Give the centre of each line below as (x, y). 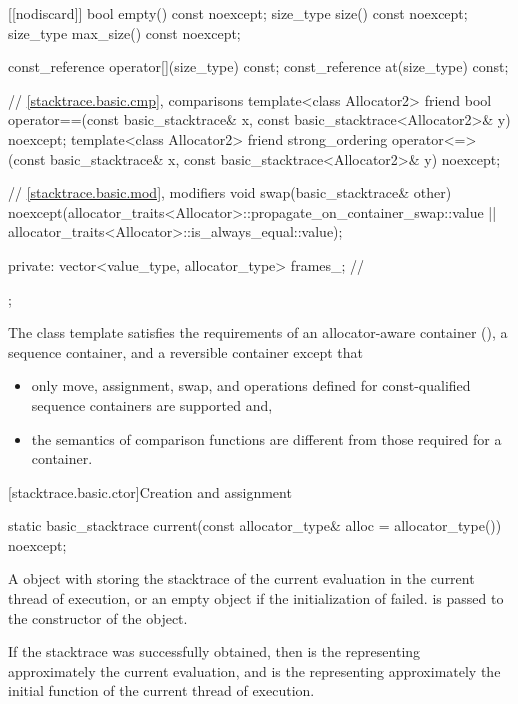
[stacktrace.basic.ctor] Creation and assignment (150, 491)
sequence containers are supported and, (152, 404)
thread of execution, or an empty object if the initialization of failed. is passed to (256, 598)
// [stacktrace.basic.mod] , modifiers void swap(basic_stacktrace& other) (230, 192)
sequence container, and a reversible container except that (185, 351)
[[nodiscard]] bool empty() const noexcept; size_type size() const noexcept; (238, 13)
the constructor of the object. (98, 617)
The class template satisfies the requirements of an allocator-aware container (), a (258, 332)
